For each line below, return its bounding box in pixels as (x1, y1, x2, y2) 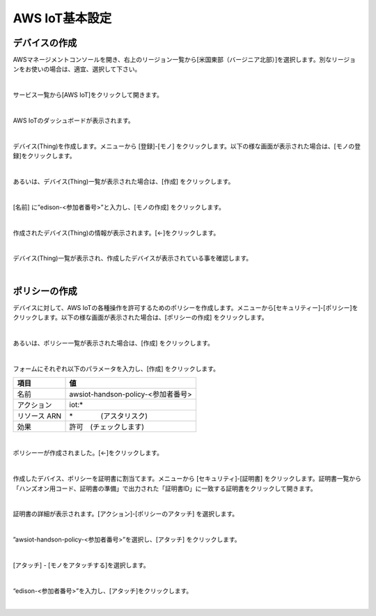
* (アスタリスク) (69, 411, 148, 421)
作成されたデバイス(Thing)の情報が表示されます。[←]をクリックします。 (13, 229, 220, 237)
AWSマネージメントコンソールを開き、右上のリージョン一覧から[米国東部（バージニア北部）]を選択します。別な (13, 56, 332, 64)
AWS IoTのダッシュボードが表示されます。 (13, 116, 135, 125)
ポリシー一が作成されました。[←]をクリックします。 (13, 449, 164, 457)
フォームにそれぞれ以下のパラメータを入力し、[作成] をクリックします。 (13, 364, 219, 373)
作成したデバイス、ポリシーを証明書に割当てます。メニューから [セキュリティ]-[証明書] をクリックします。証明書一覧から (13, 475, 361, 483)
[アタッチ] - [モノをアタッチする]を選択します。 (13, 561, 150, 569)
